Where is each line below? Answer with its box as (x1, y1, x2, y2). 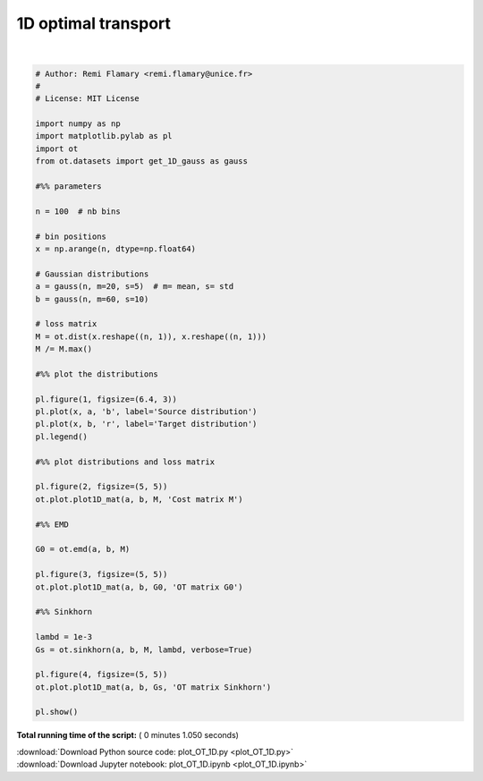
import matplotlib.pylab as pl (35, 131, 174, 141)
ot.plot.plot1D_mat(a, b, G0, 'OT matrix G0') (35, 582, 243, 592)
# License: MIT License (35, 94, 140, 104)
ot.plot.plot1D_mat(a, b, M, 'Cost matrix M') (35, 494, 243, 505)
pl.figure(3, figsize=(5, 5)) (35, 569, 168, 580)
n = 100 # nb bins (35, 206, 121, 216)
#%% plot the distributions (35, 369, 158, 379)
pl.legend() (35, 431, 89, 442)
